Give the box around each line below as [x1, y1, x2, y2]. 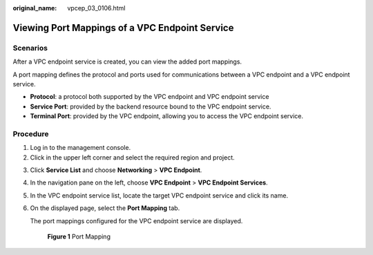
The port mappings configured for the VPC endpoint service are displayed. [30, 216, 243, 225]
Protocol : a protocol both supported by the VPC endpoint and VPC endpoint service [30, 93, 269, 101]
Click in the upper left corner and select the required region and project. [30, 153, 235, 162]
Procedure [12, 129, 49, 138]
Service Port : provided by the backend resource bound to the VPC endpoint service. [30, 102, 271, 111]
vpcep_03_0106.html [67, 4, 126, 12]
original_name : [12, 4, 57, 12]
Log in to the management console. [30, 144, 131, 152]
